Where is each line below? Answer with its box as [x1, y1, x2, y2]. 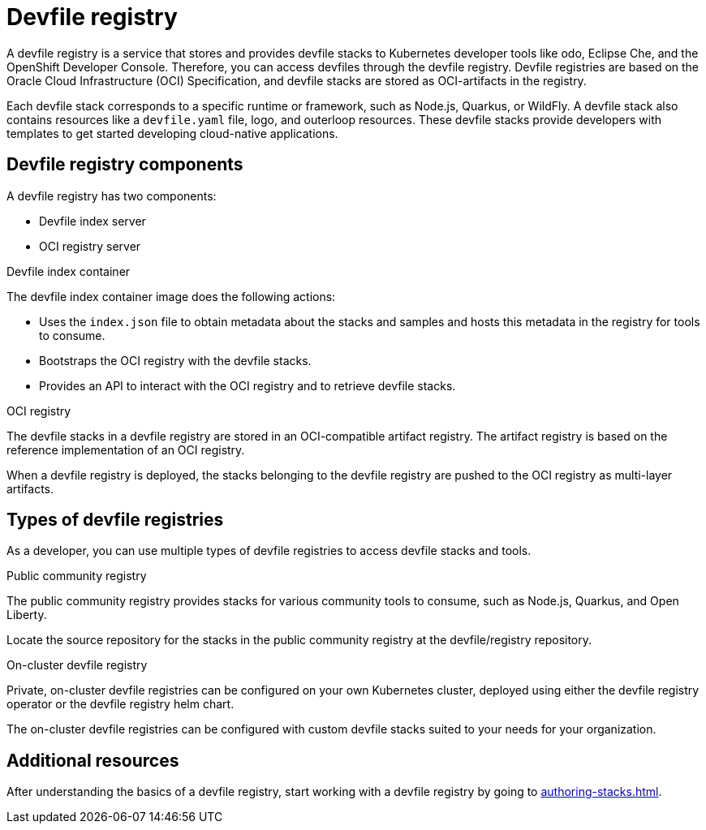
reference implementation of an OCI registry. [6, 442, 245, 457]
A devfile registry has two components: [6, 188, 217, 203]
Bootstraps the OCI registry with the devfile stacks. [39, 353, 312, 368]
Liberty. [6, 608, 47, 622]
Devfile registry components [6, 154, 243, 175]
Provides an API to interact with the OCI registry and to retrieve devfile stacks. [39, 378, 456, 393]
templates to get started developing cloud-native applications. [6, 126, 338, 140]
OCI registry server [39, 239, 141, 253]
